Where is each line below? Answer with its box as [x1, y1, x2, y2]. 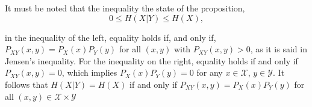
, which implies [61, 66, 117, 79]
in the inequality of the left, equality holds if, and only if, [5, 31, 216, 43]
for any [196, 66, 223, 79]
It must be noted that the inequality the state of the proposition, [5, 2, 245, 14]
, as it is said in [250, 43, 307, 55]
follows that [5, 78, 48, 90]
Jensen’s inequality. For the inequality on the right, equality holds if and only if [5, 54, 298, 67]
